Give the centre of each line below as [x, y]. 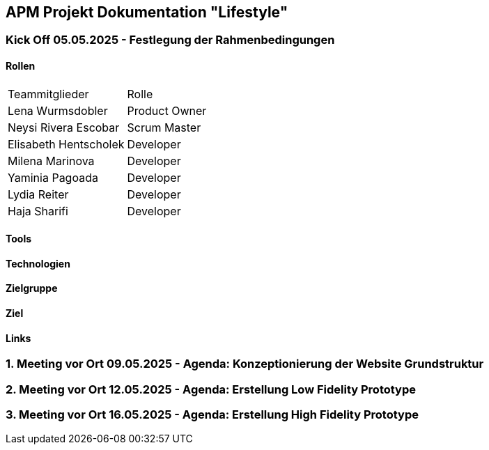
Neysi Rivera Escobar [64, 127]
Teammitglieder [48, 94]
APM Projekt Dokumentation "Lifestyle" [147, 12]
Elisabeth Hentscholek [66, 144]
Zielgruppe [32, 288]
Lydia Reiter [38, 194]
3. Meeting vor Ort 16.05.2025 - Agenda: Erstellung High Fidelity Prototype [212, 415]
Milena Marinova [51, 161]
